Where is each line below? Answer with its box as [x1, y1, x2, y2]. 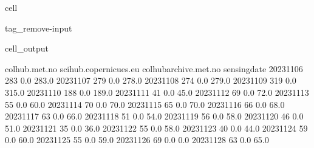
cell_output [5, 42, 49, 55]
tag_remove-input [5, 21, 72, 34]
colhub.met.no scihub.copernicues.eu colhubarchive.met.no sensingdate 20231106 [5, 62, 303, 75]
